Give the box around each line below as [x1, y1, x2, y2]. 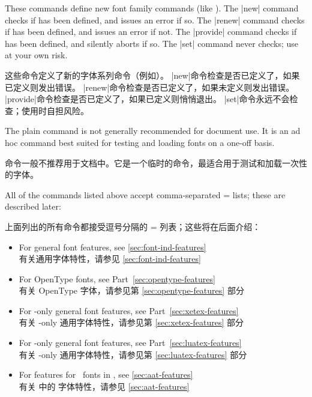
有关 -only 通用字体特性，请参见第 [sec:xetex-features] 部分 [19, 316, 244, 329]
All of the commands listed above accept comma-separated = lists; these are [5, 188, 286, 201]
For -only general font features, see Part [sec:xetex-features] [19, 304, 239, 317]
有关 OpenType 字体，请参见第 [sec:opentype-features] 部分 [19, 284, 244, 297]
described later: [5, 200, 61, 213]
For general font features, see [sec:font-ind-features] [19, 240, 206, 253]
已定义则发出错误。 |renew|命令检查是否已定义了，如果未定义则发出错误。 [5, 80, 295, 93]
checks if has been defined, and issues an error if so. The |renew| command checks [5, 13, 305, 26]
